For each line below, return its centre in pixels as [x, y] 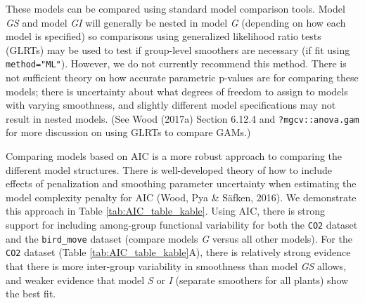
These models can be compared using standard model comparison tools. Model [175, 8]
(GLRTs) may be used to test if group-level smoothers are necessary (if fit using [178, 49]
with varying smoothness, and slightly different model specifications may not [171, 105]
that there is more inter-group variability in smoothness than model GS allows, [176, 266]
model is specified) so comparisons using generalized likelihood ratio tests [164, 36]
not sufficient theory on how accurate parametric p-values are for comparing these [182, 78]
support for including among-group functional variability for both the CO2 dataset [182, 225]
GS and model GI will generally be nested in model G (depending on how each [176, 22]
